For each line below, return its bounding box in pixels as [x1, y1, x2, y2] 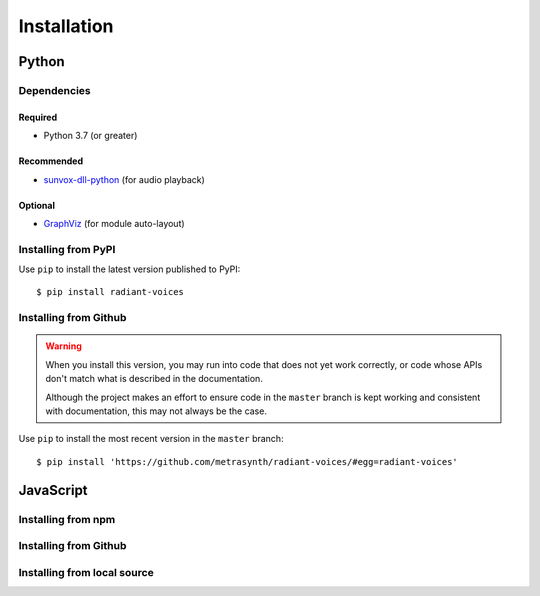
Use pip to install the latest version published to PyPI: [18, 263, 241, 275]
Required [18, 111, 58, 123]
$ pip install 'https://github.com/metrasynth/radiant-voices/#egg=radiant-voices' [36, 456, 459, 467]
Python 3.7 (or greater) [43, 130, 138, 142]
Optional [18, 199, 55, 211]
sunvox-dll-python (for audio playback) [43, 173, 205, 185]
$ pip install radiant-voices [36, 286, 185, 298]
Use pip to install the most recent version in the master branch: [18, 433, 284, 445]
